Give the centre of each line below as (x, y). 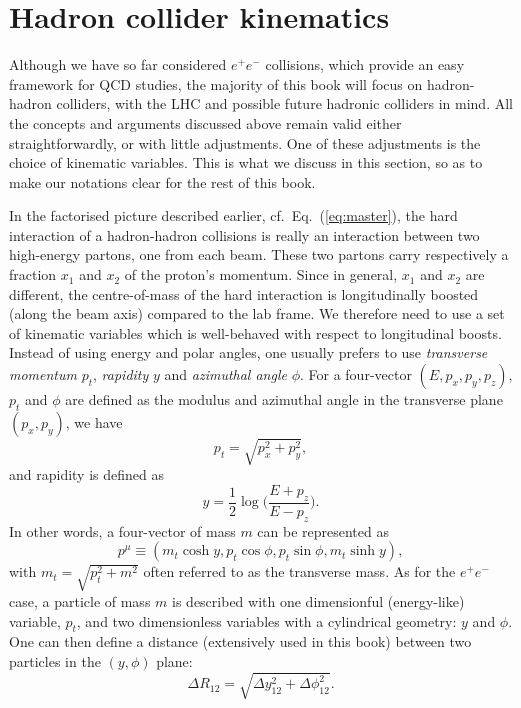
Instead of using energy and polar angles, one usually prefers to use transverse (248, 352)
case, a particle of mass (80, 600)
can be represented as (323, 530)
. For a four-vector (355, 374)
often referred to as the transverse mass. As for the (299, 571)
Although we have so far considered (118, 64)
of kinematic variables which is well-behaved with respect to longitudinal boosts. (255, 332)
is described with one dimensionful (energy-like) (318, 600)
